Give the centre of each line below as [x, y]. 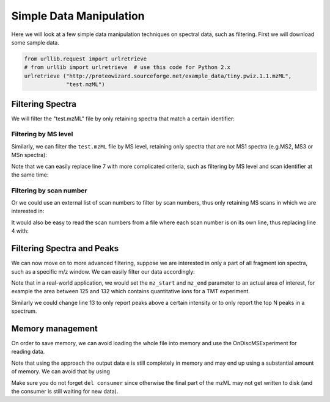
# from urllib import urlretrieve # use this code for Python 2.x [127, 68]
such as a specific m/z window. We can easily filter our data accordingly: [103, 271]
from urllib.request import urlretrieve [85, 59]
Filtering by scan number [50, 191]
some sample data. [35, 42]
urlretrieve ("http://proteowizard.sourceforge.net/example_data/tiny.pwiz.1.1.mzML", [158, 76]
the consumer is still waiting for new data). [65, 391]
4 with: [20, 231]
